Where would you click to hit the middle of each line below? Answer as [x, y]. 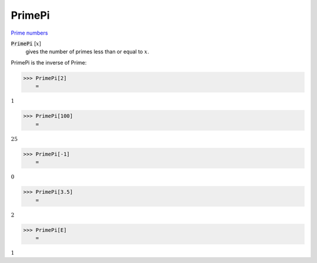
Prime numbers [29, 33]
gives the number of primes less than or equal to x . [87, 52]
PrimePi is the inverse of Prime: [49, 62]
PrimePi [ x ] [26, 43]
